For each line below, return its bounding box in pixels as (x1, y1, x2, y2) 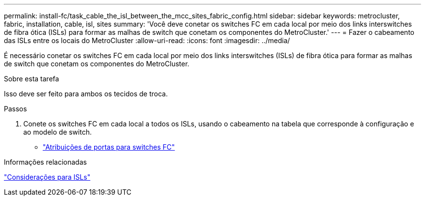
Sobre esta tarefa (4, 75, 59, 83)
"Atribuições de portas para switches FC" (43, 143, 175, 151)
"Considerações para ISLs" (4, 173, 91, 181)
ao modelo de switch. (23, 128, 92, 136)
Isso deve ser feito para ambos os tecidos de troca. (4, 90, 168, 98)
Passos (4, 105, 27, 113)
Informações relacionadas (4, 158, 87, 166)
